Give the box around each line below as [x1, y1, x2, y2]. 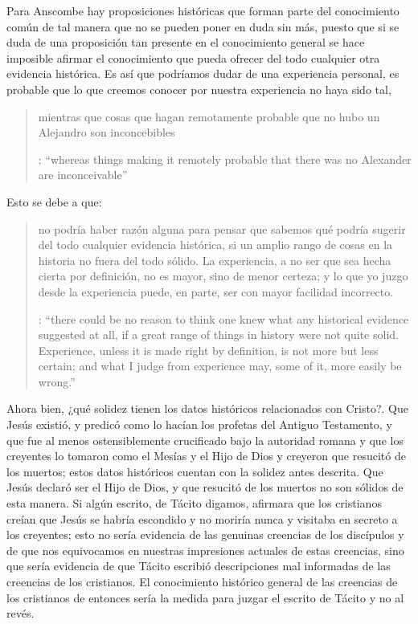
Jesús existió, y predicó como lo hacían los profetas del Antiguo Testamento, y [6, 416, 392, 433]
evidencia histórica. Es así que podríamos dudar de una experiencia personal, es [6, 65, 400, 82]
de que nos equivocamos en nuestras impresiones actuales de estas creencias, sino [6, 541, 404, 558]
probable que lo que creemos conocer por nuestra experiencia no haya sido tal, [6, 80, 391, 97]
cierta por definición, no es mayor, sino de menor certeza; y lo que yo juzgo [38, 267, 408, 284]
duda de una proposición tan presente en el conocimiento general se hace [6, 34, 365, 51]
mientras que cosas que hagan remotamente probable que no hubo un [38, 108, 380, 124]
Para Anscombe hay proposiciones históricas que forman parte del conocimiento [6, 2, 400, 18]
